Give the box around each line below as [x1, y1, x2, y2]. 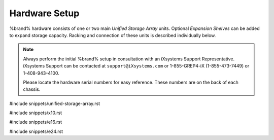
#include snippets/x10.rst [9, 110, 62, 116]
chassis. [23, 86, 41, 92]
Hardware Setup [9, 8, 80, 19]
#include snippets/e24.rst [9, 128, 63, 134]
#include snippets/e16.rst [9, 119, 62, 125]
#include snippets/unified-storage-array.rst [9, 100, 100, 107]
